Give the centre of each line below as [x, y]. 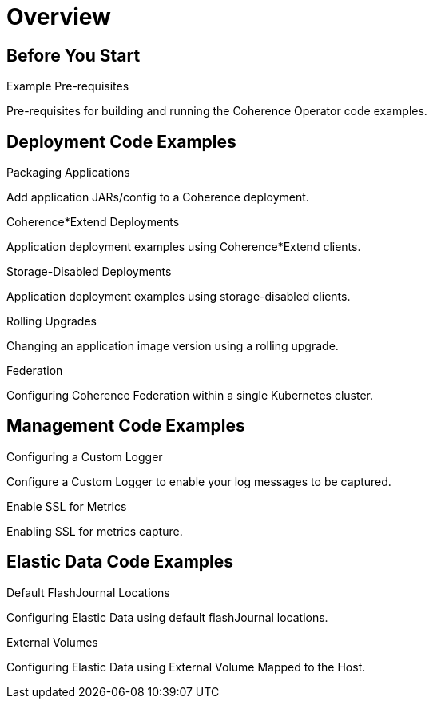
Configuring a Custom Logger [85, 456]
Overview [59, 17]
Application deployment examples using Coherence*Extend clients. [184, 247]
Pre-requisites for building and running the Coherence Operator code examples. [217, 111]
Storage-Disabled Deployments [89, 272]
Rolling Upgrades [52, 321]
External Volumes [52, 642]
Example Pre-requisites [68, 86]
